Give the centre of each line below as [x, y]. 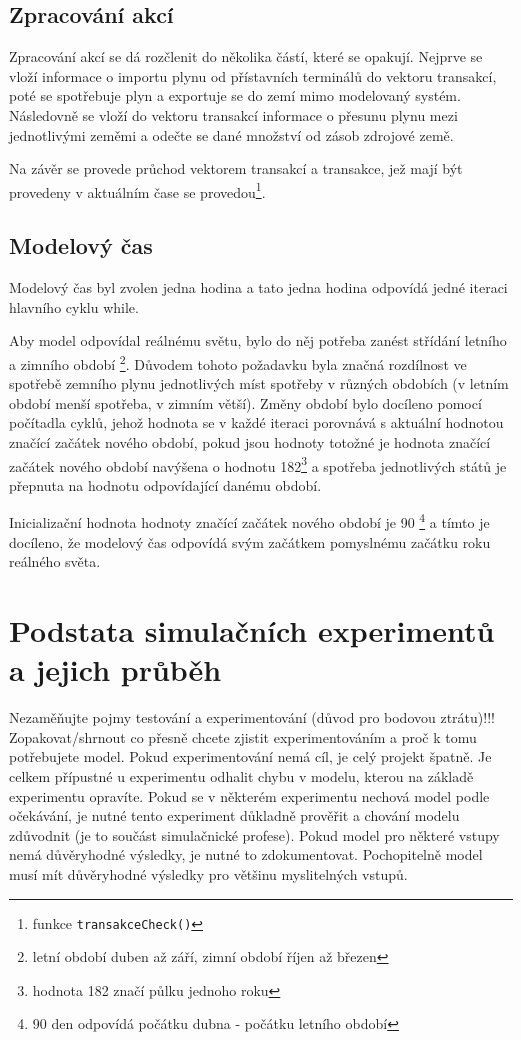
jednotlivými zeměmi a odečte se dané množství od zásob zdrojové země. [231, 134]
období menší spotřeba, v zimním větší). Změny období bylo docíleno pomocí [245, 402]
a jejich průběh [115, 669]
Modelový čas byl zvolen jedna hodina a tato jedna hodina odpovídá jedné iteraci [258, 287]
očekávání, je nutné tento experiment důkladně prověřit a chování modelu [234, 815]
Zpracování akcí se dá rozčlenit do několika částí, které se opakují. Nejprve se [246, 56]
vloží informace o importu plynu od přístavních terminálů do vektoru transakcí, [253, 75]
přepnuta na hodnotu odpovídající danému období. [165, 484]
